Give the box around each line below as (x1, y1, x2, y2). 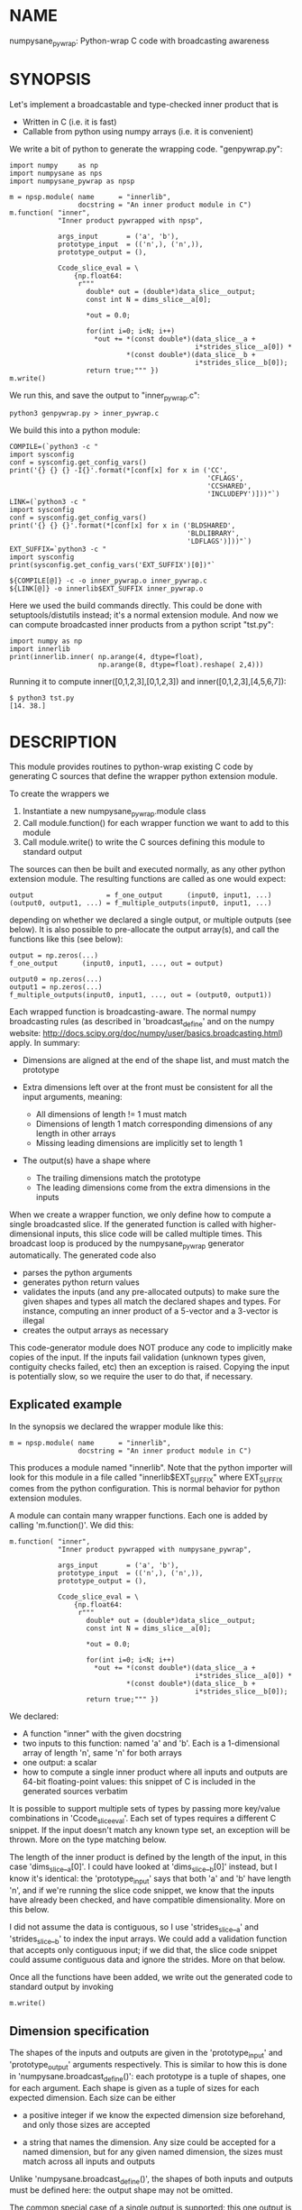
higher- (249, 1219, 277, 1229)
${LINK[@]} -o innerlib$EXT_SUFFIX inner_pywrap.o (9, 584, 204, 593)
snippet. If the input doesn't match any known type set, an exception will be (9, 1825, 290, 1836)
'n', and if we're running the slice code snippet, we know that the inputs (9, 1884, 275, 1895)
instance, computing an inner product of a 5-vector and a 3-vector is (22, 1305, 279, 1316)
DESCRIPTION (9, 731, 117, 752)
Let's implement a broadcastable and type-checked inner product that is (9, 98, 279, 109)
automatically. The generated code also (9, 1250, 157, 1261)
